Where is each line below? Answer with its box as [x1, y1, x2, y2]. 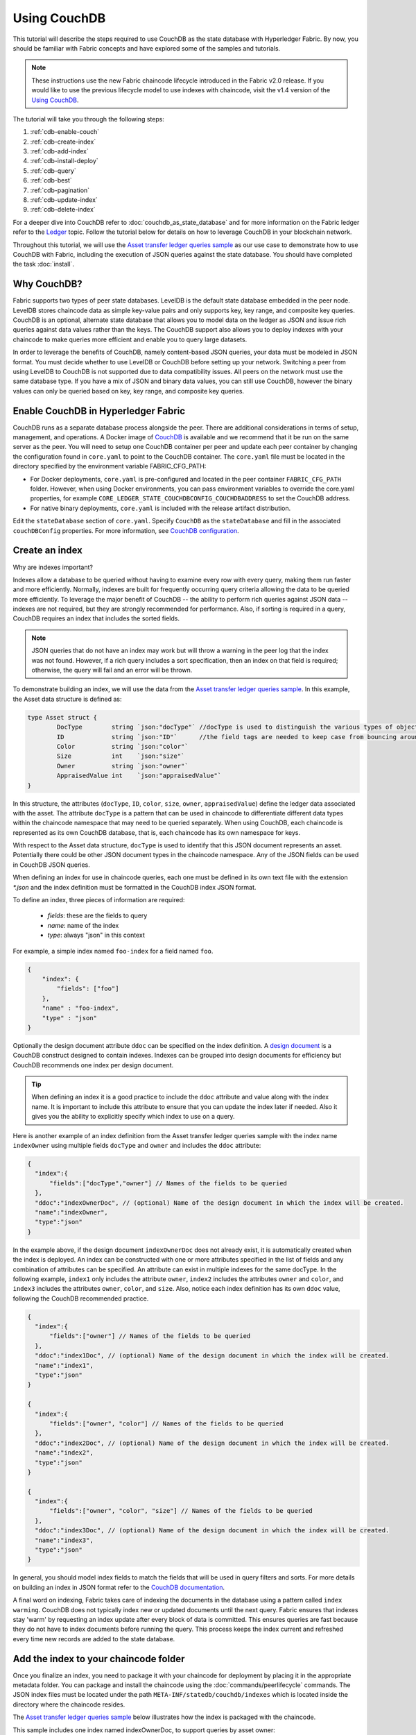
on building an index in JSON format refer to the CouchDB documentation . [12, 1583, 225, 1591]
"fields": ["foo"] [56, 985, 119, 992]
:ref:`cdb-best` [30, 176, 72, 185]
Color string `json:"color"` [56, 743, 189, 750]
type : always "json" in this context [47, 931, 145, 940]
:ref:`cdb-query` [30, 167, 76, 175]
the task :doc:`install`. [12, 260, 74, 269]
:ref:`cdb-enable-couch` [30, 128, 100, 136]
